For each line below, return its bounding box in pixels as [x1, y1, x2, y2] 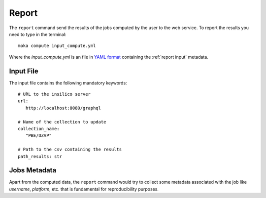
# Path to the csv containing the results [18, 147, 122, 153]
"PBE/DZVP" [25, 133, 52, 138]
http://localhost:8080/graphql [25, 105, 101, 111]
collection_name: [18, 126, 60, 131]
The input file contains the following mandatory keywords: [9, 79, 128, 86]
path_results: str [18, 154, 63, 159]
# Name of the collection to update [18, 119, 106, 124]
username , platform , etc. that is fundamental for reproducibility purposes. [9, 186, 159, 192]
